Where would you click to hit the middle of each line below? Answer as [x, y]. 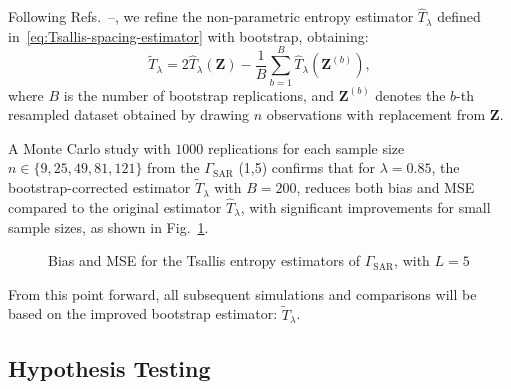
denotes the [410, 94]
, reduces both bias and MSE [385, 187]
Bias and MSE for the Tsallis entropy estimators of [204, 260]
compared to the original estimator [115, 206]
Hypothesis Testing [109, 367]
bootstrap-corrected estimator [99, 187]
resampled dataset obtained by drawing [128, 114]
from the [173, 167]
